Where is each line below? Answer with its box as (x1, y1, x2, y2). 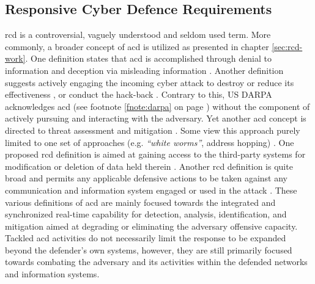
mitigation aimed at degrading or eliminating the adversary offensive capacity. (5, 219, 298, 232)
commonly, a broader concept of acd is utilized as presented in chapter (5, 40, 269, 53)
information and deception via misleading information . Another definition (5, 64, 284, 76)
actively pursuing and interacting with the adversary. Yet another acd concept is (5, 112, 306, 125)
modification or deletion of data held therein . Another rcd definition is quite (5, 159, 293, 172)
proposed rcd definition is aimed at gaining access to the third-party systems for (5, 148, 306, 161)
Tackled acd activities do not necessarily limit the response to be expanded (5, 231, 286, 244)
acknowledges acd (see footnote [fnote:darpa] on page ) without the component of (5, 100, 310, 112)
